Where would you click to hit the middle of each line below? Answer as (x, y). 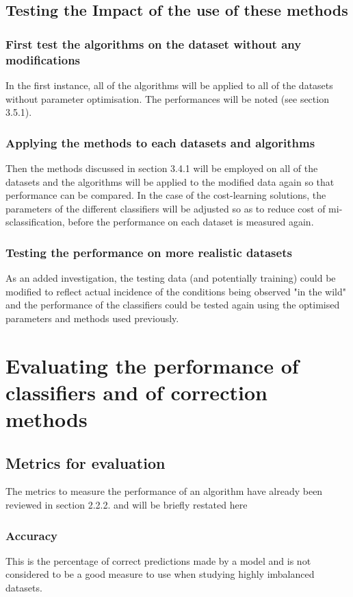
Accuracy (32, 535)
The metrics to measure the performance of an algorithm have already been (164, 491)
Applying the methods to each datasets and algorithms (160, 142)
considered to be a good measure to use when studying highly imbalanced (160, 574)
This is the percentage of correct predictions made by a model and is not (158, 560)
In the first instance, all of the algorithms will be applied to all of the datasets (169, 85)
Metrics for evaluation (86, 462)
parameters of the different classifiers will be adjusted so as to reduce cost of (166, 208)
